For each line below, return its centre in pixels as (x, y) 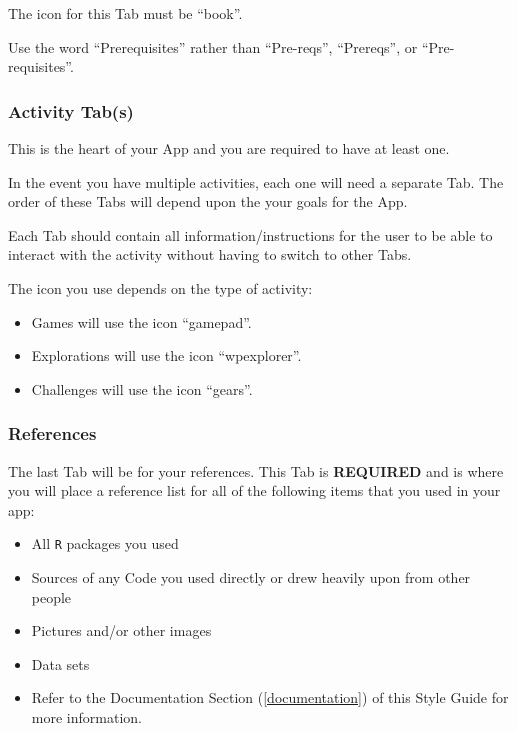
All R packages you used (105, 543)
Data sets (60, 663)
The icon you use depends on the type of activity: (160, 287)
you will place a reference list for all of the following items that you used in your (254, 490)
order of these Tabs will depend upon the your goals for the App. (208, 201)
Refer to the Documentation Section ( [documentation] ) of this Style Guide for (270, 697)
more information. (86, 716)
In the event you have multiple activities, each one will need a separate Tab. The (256, 181)
